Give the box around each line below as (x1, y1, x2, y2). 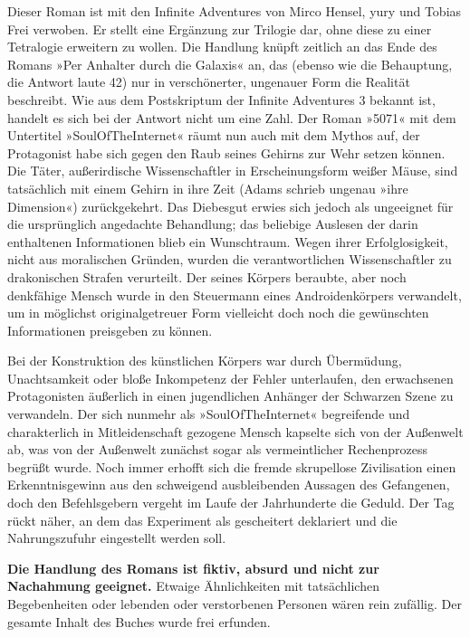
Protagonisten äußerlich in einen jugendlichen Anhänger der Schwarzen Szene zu (7, 386, 454, 405)
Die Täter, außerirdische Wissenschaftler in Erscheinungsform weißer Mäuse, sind (7, 161, 458, 180)
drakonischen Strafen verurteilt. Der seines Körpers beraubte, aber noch (7, 267, 407, 286)
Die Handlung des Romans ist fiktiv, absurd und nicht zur (7, 558, 379, 577)
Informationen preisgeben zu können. (7, 320, 213, 339)
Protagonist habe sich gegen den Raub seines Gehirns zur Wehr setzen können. (7, 143, 446, 162)
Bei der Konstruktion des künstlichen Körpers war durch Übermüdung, (7, 351, 402, 370)
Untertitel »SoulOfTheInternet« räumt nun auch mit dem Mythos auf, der (7, 126, 420, 145)
